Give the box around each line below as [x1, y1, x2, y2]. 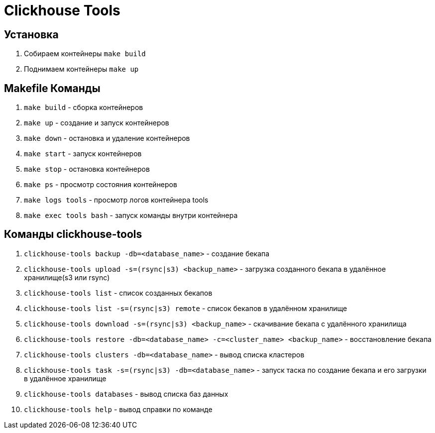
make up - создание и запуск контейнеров [24, 118, 169, 127]
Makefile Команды [4, 82, 101, 95]
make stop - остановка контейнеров [24, 165, 150, 174]
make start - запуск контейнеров [24, 149, 142, 158]
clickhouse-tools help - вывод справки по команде [24, 405, 213, 414]
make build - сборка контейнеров [24, 103, 143, 112]
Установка [4, 28, 59, 41]
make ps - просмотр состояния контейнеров [24, 180, 177, 189]
